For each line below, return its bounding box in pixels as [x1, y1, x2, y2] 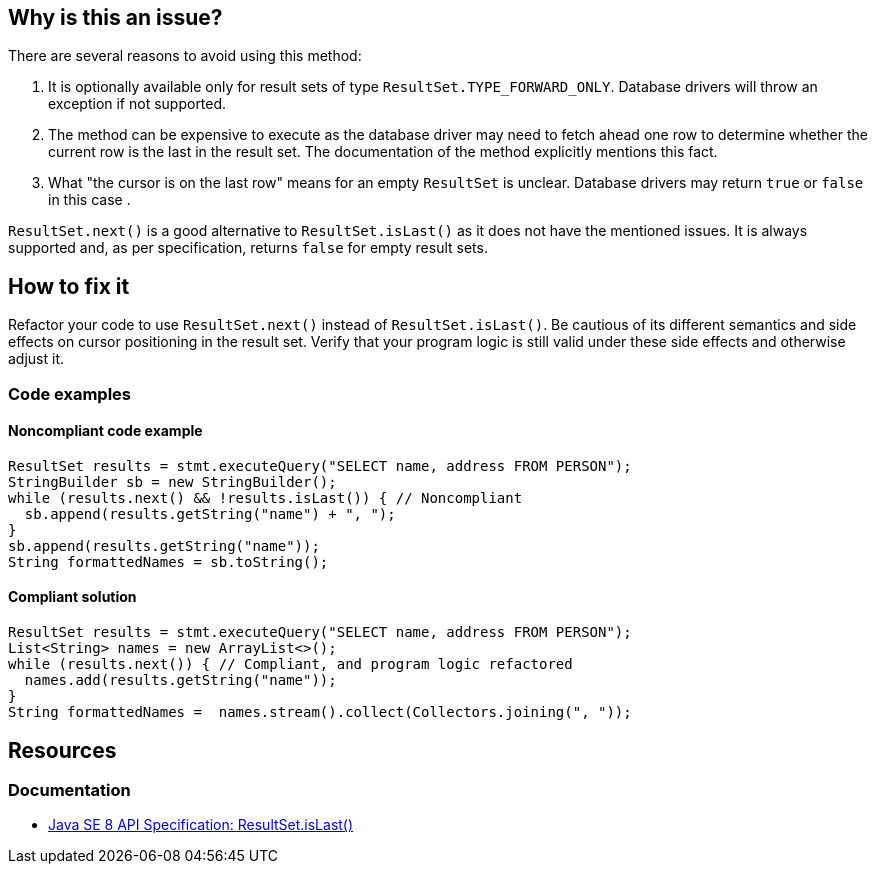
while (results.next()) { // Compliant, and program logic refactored [8, 656, 573, 673]
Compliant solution [8, 588, 137, 606]
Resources [8, 737, 117, 763]
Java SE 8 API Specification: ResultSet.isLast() [48, 816, 354, 834]
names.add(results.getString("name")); [24, 672, 337, 689]
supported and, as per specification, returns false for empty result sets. [8, 239, 488, 257]
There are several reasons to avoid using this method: [8, 47, 362, 65]
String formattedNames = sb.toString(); [8, 553, 329, 570]
